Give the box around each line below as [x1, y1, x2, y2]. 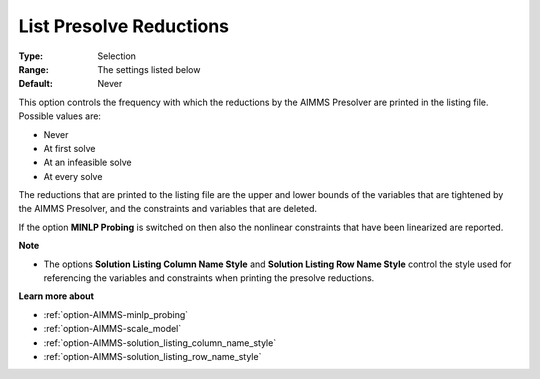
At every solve [43, 170, 103, 182]
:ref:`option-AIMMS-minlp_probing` [43, 308, 189, 320]
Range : [18, 63, 49, 75]
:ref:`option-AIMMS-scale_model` [43, 323, 182, 335]
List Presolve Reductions [18, 15, 230, 37]
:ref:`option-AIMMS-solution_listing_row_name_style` [43, 350, 262, 362]
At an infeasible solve [43, 156, 132, 169]
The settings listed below [97, 63, 201, 75]
